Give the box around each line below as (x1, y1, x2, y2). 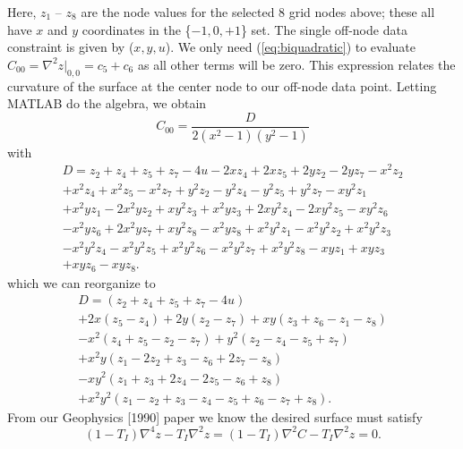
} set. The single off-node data (240, 20, 407, 38)
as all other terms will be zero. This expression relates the (137, 55, 456, 73)
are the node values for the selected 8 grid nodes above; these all (81, 3, 435, 21)
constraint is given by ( (7, 38, 134, 56)
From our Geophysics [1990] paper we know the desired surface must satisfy (7, 407, 423, 426)
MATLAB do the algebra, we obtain (7, 94, 207, 113)
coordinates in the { (81, 20, 192, 38)
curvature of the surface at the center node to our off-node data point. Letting (7, 76, 437, 95)
